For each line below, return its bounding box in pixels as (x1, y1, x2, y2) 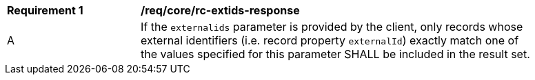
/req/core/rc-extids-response (141, 3, 300, 17)
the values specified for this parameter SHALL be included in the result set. (141, 47, 530, 61)
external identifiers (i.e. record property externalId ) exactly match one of (141, 34, 519, 47)
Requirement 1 (7, 3, 83, 17)
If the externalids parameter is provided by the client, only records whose (141, 20, 523, 34)
